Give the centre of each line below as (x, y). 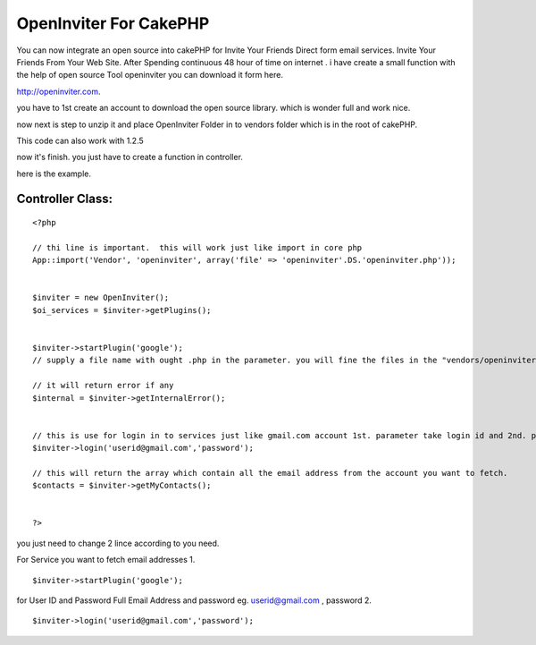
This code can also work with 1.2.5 (80, 140)
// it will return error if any (103, 386)
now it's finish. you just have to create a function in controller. (130, 157)
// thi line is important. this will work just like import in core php (197, 247)
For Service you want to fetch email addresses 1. (106, 560)
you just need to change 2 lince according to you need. (118, 543)
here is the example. (54, 174)
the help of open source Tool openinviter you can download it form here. (150, 75)
